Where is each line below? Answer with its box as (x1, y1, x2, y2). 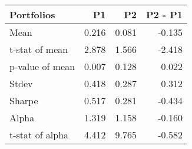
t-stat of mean (9, 42, 68, 56)
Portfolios (9, 8, 55, 21)
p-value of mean (9, 59, 75, 73)
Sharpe (9, 94, 38, 107)
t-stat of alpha (9, 128, 69, 141)
